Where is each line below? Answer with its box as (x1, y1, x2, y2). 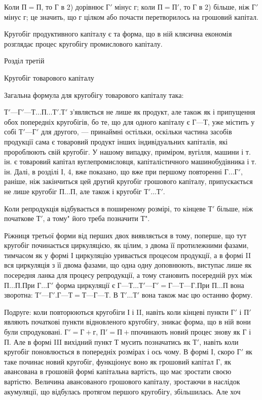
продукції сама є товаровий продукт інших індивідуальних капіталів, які (4, 136, 228, 147)
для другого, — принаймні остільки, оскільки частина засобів (41, 126, 232, 137)
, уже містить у (207, 116, 255, 127)
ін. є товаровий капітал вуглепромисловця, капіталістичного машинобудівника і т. (4, 156, 256, 167)
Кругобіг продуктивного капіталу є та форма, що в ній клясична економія (4, 28, 232, 39)
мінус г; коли (115, 2, 155, 12)
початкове (4, 213, 34, 224)
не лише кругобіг (4, 186, 57, 196)
